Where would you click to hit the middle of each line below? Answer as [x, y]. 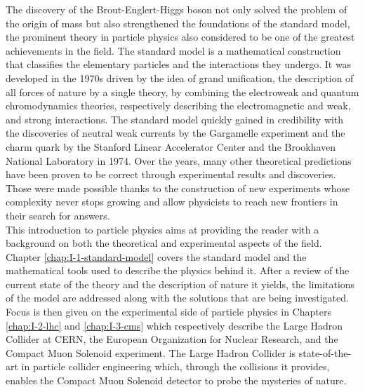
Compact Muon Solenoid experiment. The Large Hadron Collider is [151, 352]
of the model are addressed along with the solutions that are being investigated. [177, 298]
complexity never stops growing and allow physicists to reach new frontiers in [172, 202]
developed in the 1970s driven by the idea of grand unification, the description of [180, 77]
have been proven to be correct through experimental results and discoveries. [171, 174]
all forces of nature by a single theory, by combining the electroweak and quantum [182, 92]
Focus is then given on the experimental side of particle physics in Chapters [168, 312]
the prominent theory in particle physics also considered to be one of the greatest [180, 37]
